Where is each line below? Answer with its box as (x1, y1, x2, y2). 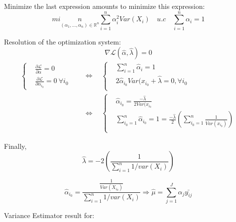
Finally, (4, 140, 27, 151)
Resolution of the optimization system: (4, 36, 121, 46)
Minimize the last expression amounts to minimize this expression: (4, 1, 205, 11)
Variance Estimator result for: (4, 210, 94, 220)
